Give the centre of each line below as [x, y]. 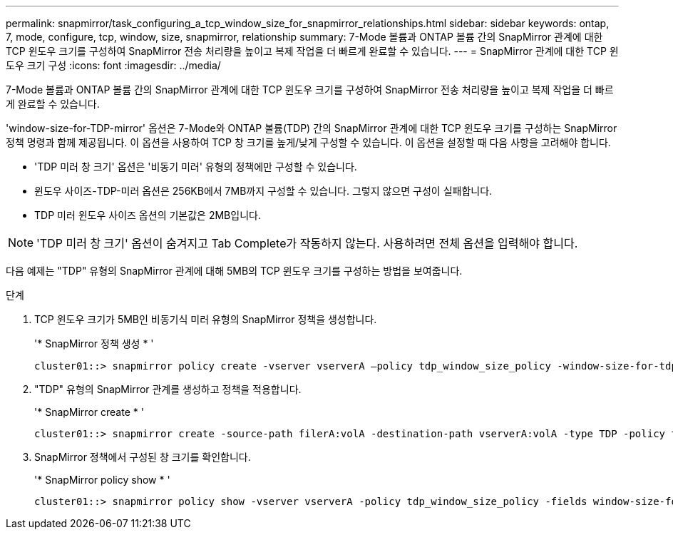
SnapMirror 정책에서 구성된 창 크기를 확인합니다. [143, 457]
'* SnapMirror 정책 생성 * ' [94, 343]
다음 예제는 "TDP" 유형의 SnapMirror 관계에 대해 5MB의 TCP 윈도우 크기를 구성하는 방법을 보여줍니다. [234, 271]
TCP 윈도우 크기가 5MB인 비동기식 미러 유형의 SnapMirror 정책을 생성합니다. [206, 319]
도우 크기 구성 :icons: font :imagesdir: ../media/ [113, 65]
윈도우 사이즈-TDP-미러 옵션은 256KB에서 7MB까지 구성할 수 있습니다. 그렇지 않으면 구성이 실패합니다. [263, 191]
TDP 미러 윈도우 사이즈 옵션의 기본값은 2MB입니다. [148, 215]
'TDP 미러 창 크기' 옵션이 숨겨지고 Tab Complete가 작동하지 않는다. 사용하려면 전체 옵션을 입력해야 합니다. [307, 243]
